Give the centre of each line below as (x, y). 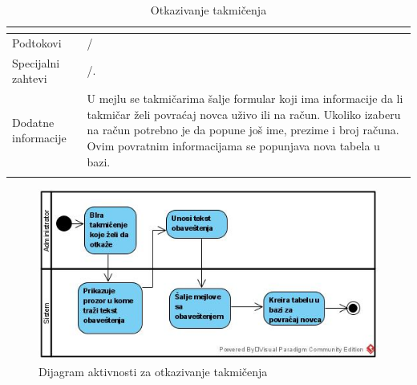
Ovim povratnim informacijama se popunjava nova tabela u (233, 145)
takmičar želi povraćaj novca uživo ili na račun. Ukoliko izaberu (244, 114)
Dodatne (33, 122)
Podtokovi (37, 42)
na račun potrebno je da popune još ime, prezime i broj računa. (243, 130)
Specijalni (36, 62)
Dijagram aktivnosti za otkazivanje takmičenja (153, 372)
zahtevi (30, 78)
